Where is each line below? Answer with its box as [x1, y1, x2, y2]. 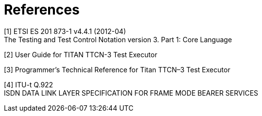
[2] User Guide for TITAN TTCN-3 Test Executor [4, 50, 157, 59]
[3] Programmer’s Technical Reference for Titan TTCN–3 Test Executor [4, 65, 230, 74]
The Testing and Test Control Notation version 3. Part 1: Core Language [4, 35, 232, 44]
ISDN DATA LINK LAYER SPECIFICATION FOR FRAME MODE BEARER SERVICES [4, 88, 259, 97]
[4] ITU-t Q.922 [4, 80, 53, 89]
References [4, 1, 80, 18]
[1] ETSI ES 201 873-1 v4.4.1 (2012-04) [4, 27, 126, 35]
